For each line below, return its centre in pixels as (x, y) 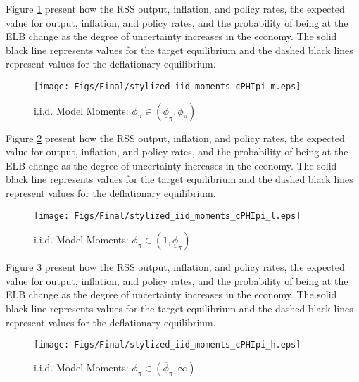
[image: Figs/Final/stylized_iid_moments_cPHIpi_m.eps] (168, 86)
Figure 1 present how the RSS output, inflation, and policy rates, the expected (175, 8)
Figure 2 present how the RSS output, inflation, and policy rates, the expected (175, 138)
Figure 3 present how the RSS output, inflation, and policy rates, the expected (175, 267)
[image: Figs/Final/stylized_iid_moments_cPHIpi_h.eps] (168, 345)
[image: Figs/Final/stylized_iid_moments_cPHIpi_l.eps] (168, 216)
